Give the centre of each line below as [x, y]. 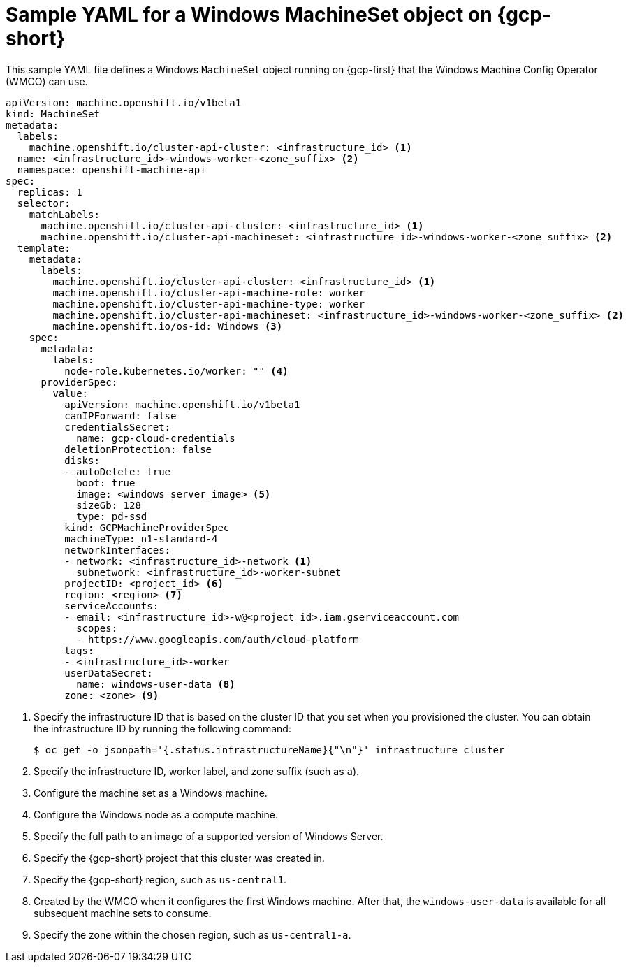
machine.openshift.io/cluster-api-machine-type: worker [209, 304]
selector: [44, 203]
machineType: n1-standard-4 [141, 539]
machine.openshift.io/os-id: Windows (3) [168, 326]
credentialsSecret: [118, 427]
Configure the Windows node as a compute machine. [156, 814]
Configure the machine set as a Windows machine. [151, 793]
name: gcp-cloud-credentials [156, 438]
